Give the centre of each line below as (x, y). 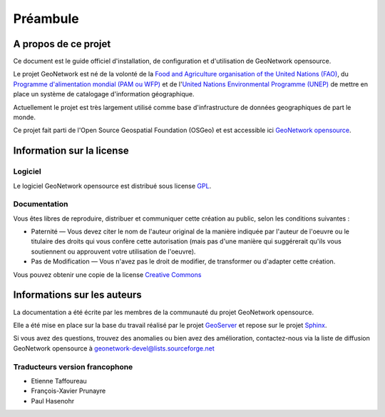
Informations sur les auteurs (77, 295)
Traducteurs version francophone (73, 366)
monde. (24, 117)
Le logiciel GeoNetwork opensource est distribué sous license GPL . (112, 186)
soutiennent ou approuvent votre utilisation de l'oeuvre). (113, 251)
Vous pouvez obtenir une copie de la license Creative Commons (107, 274)
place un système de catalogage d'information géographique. (104, 94)
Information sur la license (71, 151)
